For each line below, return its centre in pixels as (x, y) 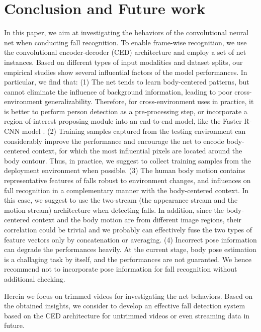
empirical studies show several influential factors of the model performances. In (126, 72)
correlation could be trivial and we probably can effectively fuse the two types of (128, 229)
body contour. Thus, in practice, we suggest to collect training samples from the (127, 160)
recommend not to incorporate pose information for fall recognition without (121, 269)
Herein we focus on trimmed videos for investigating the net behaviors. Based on (128, 296)
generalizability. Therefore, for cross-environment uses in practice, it (149, 101)
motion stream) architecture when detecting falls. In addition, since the (114, 210)
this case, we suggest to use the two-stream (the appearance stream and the (121, 200)
